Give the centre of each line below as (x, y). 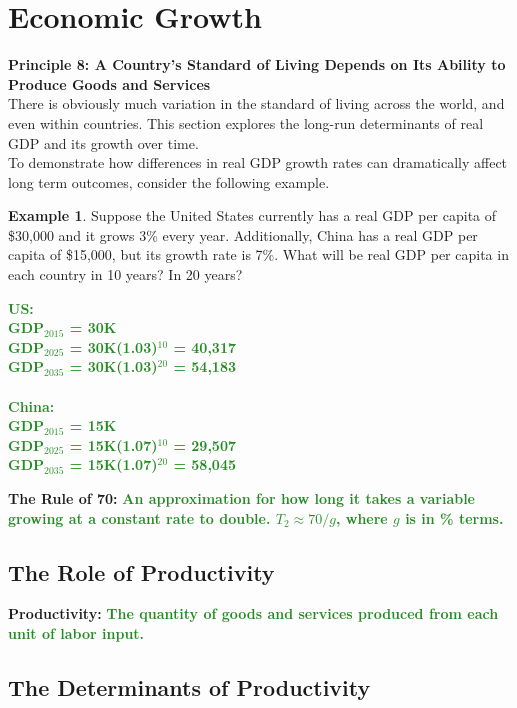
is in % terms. (454, 517)
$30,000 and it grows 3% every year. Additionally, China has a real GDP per (243, 234)
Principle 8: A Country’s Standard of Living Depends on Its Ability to (257, 64)
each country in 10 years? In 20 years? (125, 274)
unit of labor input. (76, 632)
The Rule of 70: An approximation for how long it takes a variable (241, 498)
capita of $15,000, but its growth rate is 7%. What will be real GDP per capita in (258, 254)
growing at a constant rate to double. (139, 517)
